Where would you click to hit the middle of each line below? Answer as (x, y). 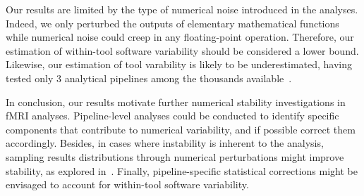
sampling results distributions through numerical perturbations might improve (175, 156)
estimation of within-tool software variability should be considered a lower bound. (182, 50)
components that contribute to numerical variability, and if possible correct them (181, 129)
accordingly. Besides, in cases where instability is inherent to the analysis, (165, 143)
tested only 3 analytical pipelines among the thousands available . (149, 78)
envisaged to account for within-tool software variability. (127, 184)
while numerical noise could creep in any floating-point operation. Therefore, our (180, 37)
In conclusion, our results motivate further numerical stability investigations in (176, 102)
